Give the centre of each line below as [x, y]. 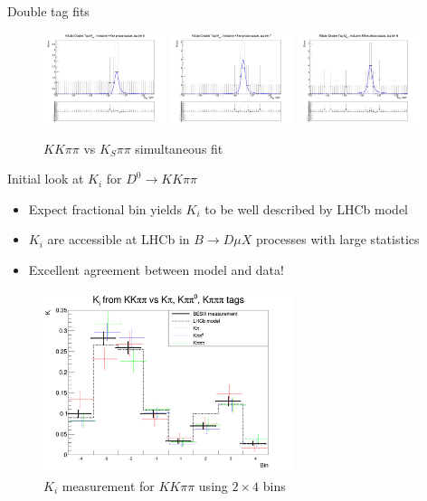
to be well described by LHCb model [307, 208]
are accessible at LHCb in [119, 239]
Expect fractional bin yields [105, 208]
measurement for [108, 486]
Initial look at [46, 179]
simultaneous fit [179, 148]
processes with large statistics [337, 239]
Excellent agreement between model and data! [156, 270]
